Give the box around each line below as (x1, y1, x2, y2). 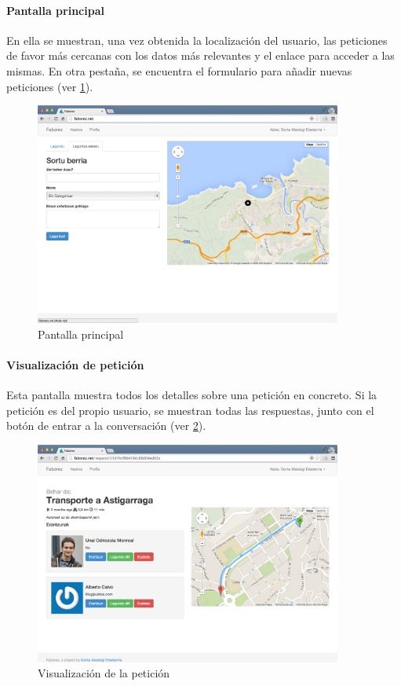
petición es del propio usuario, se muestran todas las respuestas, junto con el (6, 402, 374, 418)
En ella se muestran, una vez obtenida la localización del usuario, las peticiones (6, 31, 388, 48)
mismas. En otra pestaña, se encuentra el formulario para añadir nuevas (6, 62, 352, 79)
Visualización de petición (6, 356, 144, 372)
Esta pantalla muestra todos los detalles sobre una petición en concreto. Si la (6, 387, 377, 403)
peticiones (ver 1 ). (6, 78, 93, 94)
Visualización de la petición (38, 665, 170, 681)
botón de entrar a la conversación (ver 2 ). (6, 417, 206, 434)
